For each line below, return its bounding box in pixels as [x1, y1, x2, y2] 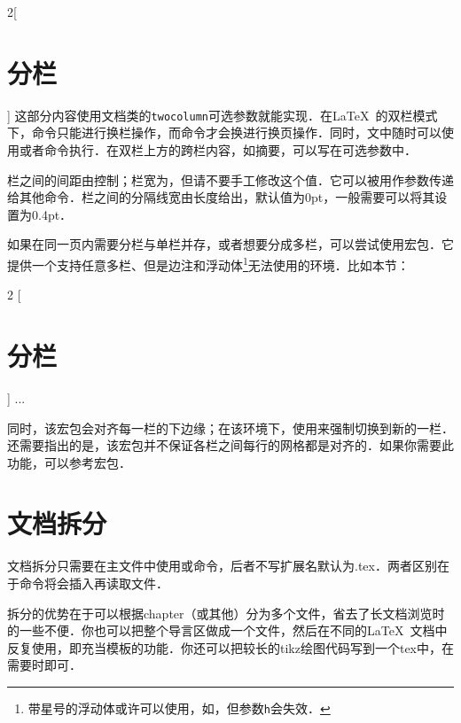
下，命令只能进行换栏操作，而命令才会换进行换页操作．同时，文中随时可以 [7, 123, 441, 142]
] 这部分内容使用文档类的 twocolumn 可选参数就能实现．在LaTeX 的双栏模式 [7, 105, 438, 124]
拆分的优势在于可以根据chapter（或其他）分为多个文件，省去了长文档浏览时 [7, 603, 445, 622]
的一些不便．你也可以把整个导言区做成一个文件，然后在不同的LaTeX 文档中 [7, 621, 448, 640]
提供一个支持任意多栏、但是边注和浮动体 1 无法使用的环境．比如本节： [7, 253, 410, 274]
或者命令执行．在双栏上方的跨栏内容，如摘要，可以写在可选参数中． [19, 140, 417, 159]
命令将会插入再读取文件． [19, 574, 168, 592]
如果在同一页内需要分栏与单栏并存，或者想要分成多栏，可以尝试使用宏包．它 [7, 235, 454, 253]
